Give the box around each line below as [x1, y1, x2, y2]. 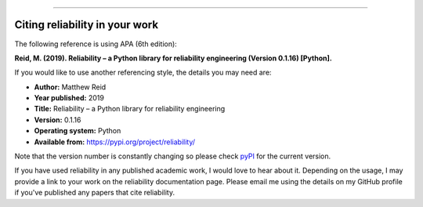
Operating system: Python [34, 126, 121, 136]
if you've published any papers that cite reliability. [14, 188, 175, 198]
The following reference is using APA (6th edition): [14, 39, 178, 49]
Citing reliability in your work [14, 18, 159, 31]
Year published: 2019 [34, 93, 105, 103]
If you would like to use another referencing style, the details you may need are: [14, 67, 272, 78]
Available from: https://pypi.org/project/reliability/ [34, 137, 196, 147]
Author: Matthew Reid [34, 82, 107, 92]
